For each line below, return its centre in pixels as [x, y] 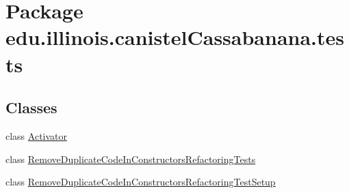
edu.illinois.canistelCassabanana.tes [175, 37]
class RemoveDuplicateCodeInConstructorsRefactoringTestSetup [141, 182]
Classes [31, 107]
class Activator [37, 135]
